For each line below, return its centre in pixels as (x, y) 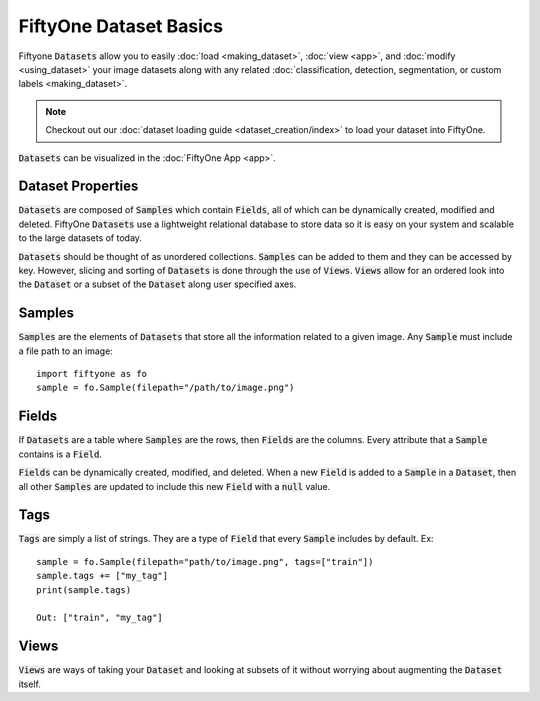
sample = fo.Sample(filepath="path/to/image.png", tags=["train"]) (205, 561)
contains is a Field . (60, 454)
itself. (30, 684)
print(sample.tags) (84, 589)
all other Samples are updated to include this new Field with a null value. (174, 486)
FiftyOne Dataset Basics (121, 26)
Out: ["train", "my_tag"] (100, 618)
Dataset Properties (78, 186)
